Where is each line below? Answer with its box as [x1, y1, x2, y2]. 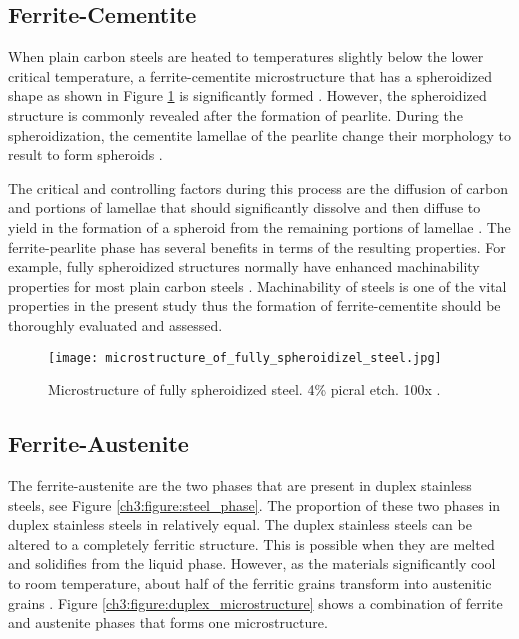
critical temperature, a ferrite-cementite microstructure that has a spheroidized [8, 65, 492, 86]
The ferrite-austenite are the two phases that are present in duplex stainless [8, 474, 472, 495]
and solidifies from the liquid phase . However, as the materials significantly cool [8, 553, 496, 574]
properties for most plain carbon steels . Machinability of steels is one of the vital [8, 275, 507, 296]
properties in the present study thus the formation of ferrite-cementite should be [8, 295, 501, 316]
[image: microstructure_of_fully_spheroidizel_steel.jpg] [48, 350, 442, 365]
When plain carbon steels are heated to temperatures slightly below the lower [8, 46, 484, 67]
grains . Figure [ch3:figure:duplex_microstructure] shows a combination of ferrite [8, 592, 503, 613]
